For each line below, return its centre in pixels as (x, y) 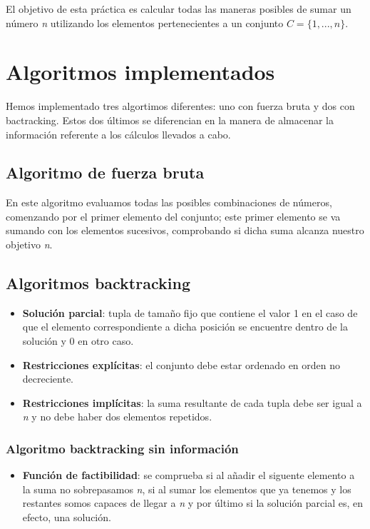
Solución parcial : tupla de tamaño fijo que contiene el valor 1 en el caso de (190, 312)
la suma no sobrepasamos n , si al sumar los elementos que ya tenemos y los (187, 489)
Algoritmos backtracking (98, 283)
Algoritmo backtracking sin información (122, 448)
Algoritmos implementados (140, 72)
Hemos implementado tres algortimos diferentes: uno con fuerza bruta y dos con (180, 106)
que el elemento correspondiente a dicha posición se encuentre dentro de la (185, 327)
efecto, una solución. (67, 517)
